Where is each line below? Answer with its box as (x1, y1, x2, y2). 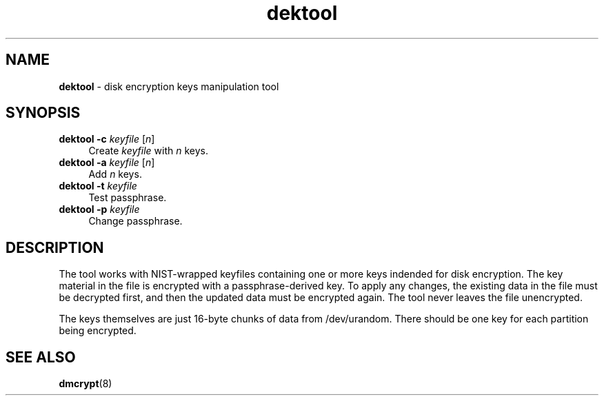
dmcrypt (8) (59, 378, 112, 390)
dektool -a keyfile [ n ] (59, 156, 155, 169)
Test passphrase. (88, 192, 167, 204)
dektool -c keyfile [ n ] (59, 133, 155, 145)
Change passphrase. (88, 215, 183, 227)
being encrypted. (59, 325, 137, 337)
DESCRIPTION (6, 238, 104, 256)
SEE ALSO (6, 348, 76, 366)
